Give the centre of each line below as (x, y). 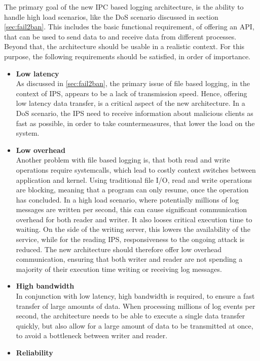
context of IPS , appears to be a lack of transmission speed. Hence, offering (132, 93)
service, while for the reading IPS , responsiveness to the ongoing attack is (130, 239)
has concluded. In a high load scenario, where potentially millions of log (127, 199)
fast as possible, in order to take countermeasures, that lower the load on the (135, 123)
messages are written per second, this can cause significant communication (132, 209)
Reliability (34, 352)
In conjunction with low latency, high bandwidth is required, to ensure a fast (135, 296)
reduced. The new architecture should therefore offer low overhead (119, 249)
